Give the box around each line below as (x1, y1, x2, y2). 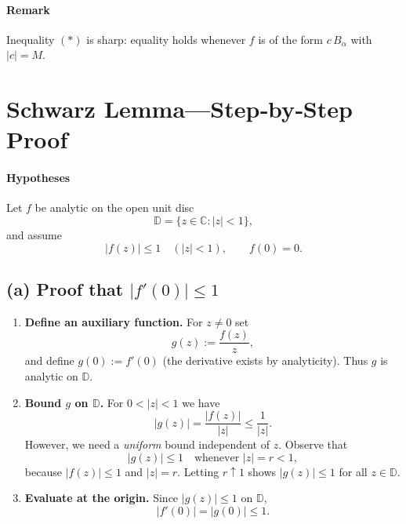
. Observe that (278, 436, 348, 453)
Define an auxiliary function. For (24, 313, 203, 329)
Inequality (6, 31, 55, 47)
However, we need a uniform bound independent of (24, 436, 270, 453)
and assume (6, 226, 62, 242)
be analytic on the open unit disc (34, 199, 194, 216)
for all (339, 463, 368, 479)
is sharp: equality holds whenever (86, 31, 246, 47)
